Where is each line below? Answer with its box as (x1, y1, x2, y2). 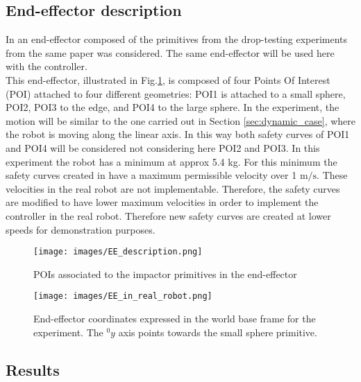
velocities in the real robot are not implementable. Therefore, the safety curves (6, 181, 340, 196)
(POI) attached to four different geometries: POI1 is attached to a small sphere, (6, 86, 346, 101)
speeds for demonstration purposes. (6, 222, 156, 236)
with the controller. (6, 59, 87, 73)
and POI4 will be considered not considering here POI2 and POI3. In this (6, 140, 320, 155)
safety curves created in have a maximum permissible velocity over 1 (6, 168, 297, 182)
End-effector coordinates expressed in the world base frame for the (33, 311, 316, 326)
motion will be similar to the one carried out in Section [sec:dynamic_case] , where (6, 113, 355, 128)
